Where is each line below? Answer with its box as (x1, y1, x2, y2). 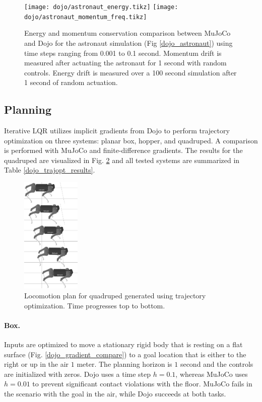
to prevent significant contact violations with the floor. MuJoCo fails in (32, 378, 252, 389)
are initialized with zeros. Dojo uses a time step (4, 368, 151, 379)
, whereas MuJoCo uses (175, 368, 248, 379)
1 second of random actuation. (24, 77, 118, 88)
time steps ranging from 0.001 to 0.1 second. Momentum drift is (24, 47, 222, 58)
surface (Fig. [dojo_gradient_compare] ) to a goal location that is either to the (4, 349, 246, 359)
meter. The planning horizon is (77, 359, 172, 369)
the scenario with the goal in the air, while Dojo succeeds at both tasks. (4, 388, 226, 398)
